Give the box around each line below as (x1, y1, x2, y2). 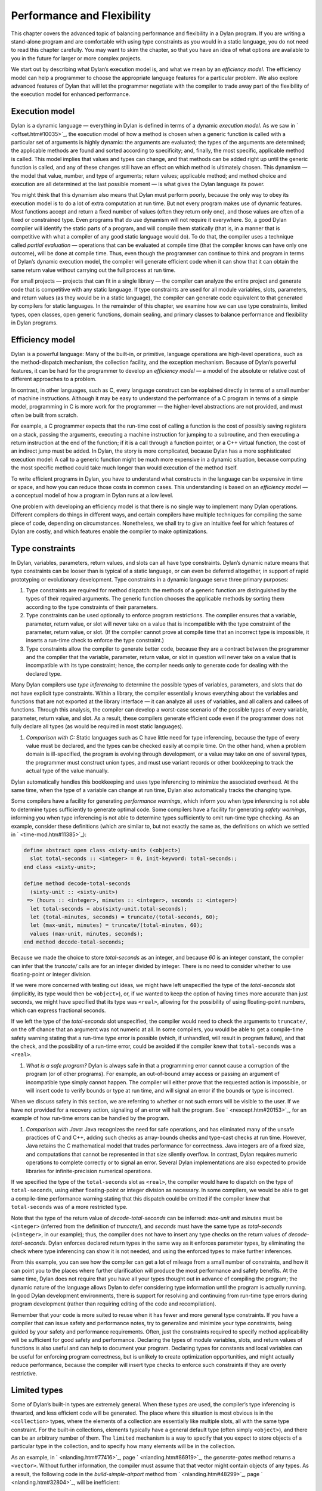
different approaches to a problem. (11, 376, 97, 383)
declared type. (26, 670, 62, 677)
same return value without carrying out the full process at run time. (11, 266, 176, 274)
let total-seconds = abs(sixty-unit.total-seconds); (30, 905, 187, 912)
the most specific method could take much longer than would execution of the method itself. (11, 464, 238, 471)
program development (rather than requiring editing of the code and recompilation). (11, 1300, 217, 1307)
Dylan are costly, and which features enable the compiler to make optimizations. (11, 528, 208, 535)
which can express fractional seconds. (11, 1007, 106, 1014)
